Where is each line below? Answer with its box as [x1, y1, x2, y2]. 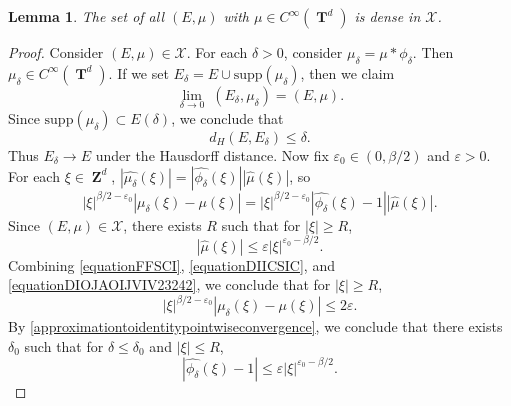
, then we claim [300, 62, 395, 83]
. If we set [108, 62, 169, 83]
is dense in [354, 6, 421, 26]
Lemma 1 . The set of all [8, 6, 165, 26]
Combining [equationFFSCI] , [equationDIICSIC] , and [8, 254, 335, 275]
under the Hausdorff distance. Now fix [95, 145, 329, 166]
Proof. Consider [8, 42, 104, 62]
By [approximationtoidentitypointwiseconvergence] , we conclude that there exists [8, 316, 503, 337]
